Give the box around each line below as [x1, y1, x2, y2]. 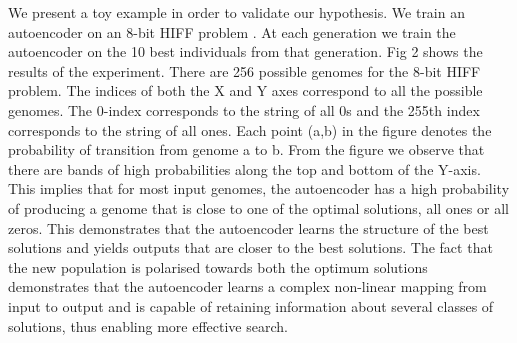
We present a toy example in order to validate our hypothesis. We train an [8, 2, 465, 22]
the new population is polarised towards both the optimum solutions [8, 256, 428, 277]
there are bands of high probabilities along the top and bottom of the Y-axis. [8, 158, 481, 179]
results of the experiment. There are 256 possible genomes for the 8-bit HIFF [8, 60, 481, 81]
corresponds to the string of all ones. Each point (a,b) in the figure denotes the [8, 119, 492, 140]
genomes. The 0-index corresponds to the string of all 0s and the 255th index [8, 99, 480, 120]
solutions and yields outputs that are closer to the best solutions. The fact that [8, 237, 493, 258]
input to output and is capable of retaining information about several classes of [8, 295, 494, 316]
